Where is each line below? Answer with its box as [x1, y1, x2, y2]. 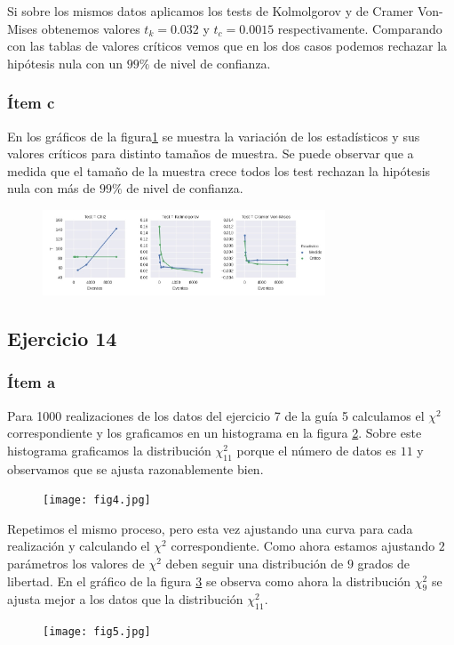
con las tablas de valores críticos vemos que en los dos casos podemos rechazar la [7, 36, 448, 55]
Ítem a [7, 371, 56, 393]
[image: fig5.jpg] [43, 625, 151, 639]
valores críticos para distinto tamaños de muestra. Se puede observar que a [7, 144, 414, 163]
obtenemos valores [41, 19, 140, 37]
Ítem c [7, 92, 55, 114]
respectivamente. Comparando [277, 19, 442, 37]
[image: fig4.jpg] [43, 494, 151, 507]
